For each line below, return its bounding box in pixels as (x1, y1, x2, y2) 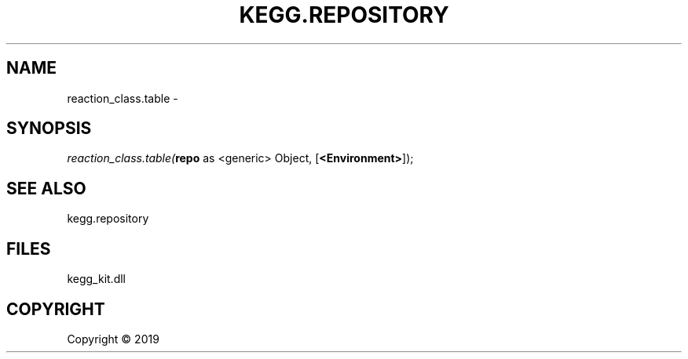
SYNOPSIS (6, 118, 92, 139)
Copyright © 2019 (67, 332, 159, 346)
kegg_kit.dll (67, 272, 126, 286)
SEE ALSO (6, 178, 86, 198)
